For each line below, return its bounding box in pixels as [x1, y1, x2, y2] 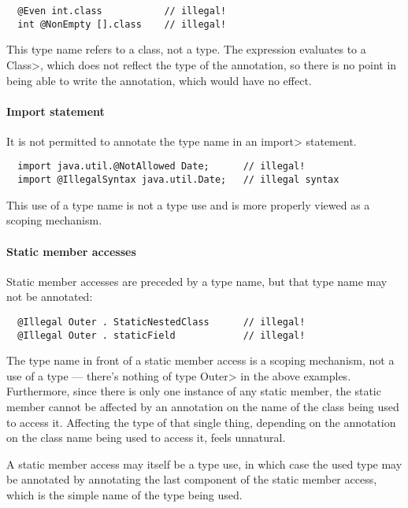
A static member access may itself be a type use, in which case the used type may [6, 455, 402, 472]
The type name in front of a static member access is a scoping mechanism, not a [6, 352, 395, 369]
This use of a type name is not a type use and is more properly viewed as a [6, 196, 370, 213]
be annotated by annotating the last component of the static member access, [6, 471, 377, 488]
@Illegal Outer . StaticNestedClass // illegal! [17, 316, 306, 328]
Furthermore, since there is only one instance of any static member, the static [6, 383, 381, 399]
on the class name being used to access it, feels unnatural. [6, 429, 286, 446]
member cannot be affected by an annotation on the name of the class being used [6, 399, 399, 415]
